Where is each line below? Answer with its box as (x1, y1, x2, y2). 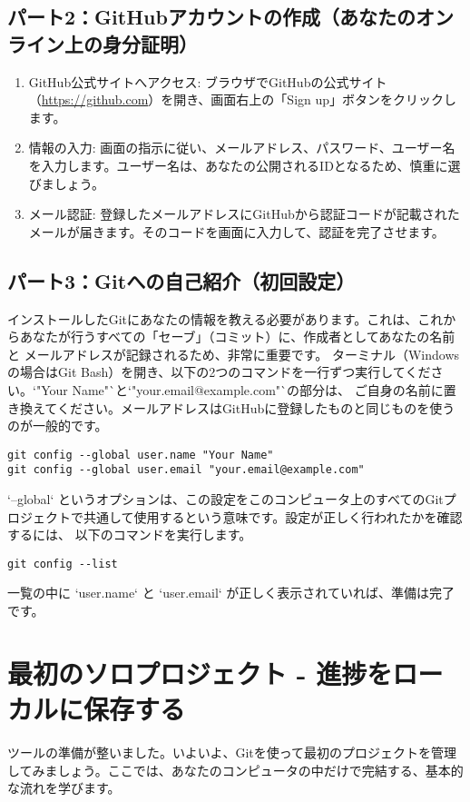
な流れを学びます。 (7, 778, 121, 797)
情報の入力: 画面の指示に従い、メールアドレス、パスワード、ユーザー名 (28, 138, 455, 157)
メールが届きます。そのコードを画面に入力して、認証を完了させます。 (28, 222, 445, 241)
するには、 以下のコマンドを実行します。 (7, 525, 252, 544)
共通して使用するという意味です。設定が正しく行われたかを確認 (83, 507, 463, 526)
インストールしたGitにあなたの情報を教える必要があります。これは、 (7, 309, 418, 328)
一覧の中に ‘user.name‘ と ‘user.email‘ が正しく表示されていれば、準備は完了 (7, 583, 455, 602)
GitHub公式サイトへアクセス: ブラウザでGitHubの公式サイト (28, 72, 387, 91)
